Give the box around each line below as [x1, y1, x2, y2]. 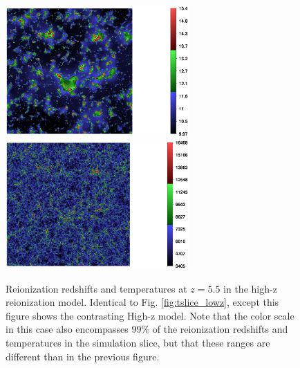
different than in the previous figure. [6, 349, 160, 363]
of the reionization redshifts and [152, 322, 288, 336]
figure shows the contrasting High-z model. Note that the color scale [6, 308, 294, 322]
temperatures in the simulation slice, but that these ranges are [6, 335, 270, 349]
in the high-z [223, 281, 277, 295]
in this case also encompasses [6, 322, 129, 336]
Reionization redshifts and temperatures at [6, 281, 187, 295]
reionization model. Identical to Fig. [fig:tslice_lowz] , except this [6, 295, 279, 309]
